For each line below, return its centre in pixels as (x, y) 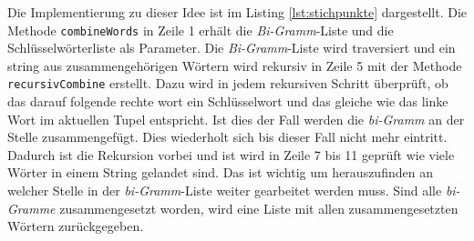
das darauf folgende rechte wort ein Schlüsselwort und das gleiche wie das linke (228, 101)
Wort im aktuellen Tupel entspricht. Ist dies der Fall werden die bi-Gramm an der (236, 119)
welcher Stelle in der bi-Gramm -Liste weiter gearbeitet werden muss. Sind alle (225, 191)
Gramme (31, 208)
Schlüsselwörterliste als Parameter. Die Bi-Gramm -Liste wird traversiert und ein (232, 48)
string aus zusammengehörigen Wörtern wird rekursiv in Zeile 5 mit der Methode (235, 65)
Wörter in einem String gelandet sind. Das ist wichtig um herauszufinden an (220, 172)
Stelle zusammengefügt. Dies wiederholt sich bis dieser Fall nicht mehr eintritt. (227, 137)
